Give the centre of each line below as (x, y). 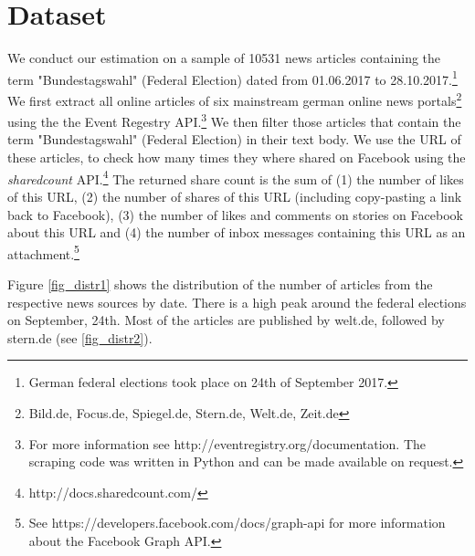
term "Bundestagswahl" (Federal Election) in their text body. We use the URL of (234, 139)
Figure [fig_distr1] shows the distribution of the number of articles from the (220, 283)
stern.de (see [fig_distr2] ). (80, 337)
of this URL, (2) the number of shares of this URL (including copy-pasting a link (235, 196)
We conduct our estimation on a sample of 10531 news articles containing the (224, 58)
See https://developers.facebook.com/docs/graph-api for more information (237, 523)
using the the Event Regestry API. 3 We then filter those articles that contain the (234, 120)
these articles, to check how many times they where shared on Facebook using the (237, 157)
